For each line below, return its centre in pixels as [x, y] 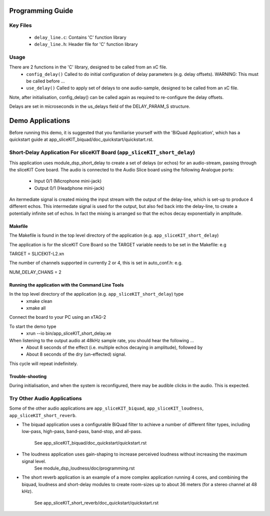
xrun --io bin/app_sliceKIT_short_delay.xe [69, 333]
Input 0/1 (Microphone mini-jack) [68, 181]
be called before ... [45, 81]
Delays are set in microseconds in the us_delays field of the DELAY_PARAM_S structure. [100, 106]
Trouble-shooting [28, 376]
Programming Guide [41, 11]
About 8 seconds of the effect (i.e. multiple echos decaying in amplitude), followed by [114, 347]
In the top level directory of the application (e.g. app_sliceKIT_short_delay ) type [96, 294]
